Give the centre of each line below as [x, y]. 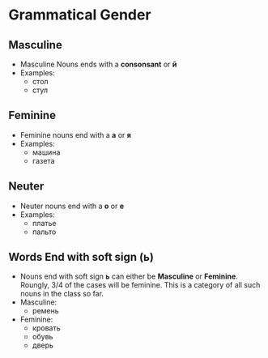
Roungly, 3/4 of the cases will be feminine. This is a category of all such [140, 285]
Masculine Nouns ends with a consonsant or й [98, 64]
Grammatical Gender [80, 15]
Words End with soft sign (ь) [81, 257]
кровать [46, 328]
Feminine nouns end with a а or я [76, 134]
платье [44, 223]
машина [46, 152]
